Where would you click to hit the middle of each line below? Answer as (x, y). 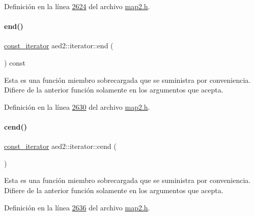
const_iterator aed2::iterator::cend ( (60, 146)
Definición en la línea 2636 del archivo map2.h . (77, 207)
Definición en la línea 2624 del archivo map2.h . (77, 6)
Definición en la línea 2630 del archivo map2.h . (77, 106)
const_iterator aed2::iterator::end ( (59, 45)
